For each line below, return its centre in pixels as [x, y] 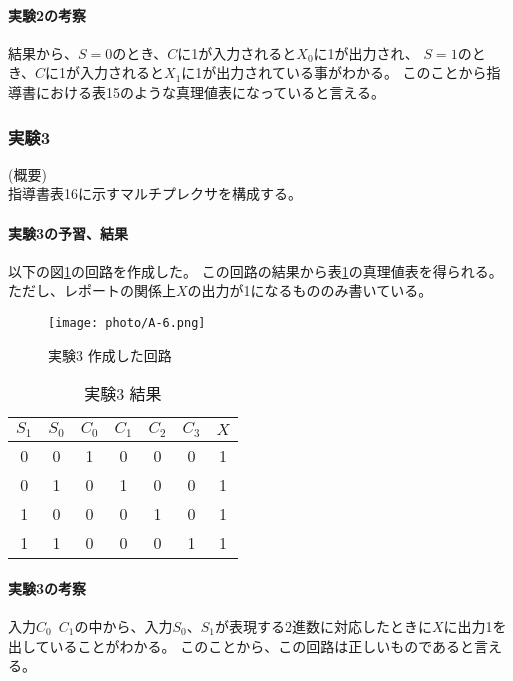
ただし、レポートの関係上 [92, 290]
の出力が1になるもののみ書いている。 [310, 290]
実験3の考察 [47, 587]
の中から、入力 [123, 625]
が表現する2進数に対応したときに [323, 625]
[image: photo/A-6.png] [127, 322]
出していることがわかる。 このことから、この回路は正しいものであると [241, 645]
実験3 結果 [123, 394]
